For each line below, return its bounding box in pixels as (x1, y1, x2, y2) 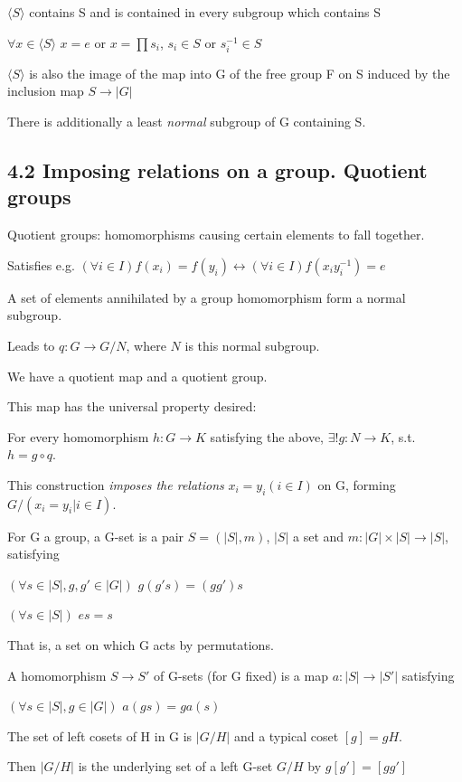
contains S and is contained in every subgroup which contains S (29, 3, 382, 21)
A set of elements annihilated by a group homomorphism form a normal (7, 287, 406, 306)
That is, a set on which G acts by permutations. (7, 636, 274, 655)
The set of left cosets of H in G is (7, 726, 193, 745)
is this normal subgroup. (184, 335, 320, 354)
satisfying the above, (210, 427, 324, 446)
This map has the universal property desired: (7, 397, 257, 416)
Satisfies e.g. (7, 255, 75, 274)
